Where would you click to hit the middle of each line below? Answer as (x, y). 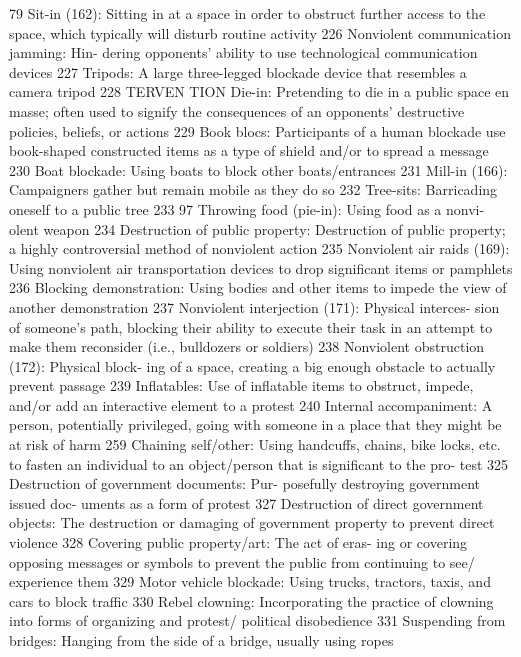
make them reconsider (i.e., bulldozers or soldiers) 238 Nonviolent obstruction (247, 346)
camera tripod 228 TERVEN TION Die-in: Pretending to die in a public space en (259, 91)
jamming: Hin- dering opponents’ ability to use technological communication (243, 52)
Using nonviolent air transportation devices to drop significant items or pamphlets (261, 267)
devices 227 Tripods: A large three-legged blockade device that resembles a (238, 71)
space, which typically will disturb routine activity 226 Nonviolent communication (260, 32)
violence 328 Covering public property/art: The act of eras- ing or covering (238, 542)
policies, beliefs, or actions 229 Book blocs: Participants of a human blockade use (257, 130)
